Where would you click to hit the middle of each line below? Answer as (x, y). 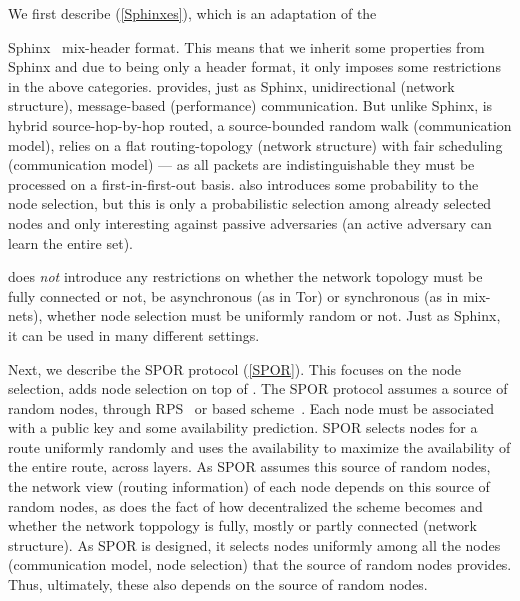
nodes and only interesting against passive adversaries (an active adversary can (250, 222)
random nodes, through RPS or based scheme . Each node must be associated (251, 407)
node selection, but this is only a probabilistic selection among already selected (250, 203)
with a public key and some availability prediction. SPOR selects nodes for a (243, 427)
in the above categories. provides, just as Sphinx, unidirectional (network (231, 85)
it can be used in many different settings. (134, 334)
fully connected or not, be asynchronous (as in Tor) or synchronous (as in (233, 295)
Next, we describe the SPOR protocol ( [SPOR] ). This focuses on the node (235, 368)
